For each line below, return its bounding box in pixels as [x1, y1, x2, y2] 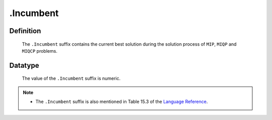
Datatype [9, 61, 39, 70]
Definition [9, 27, 41, 35]
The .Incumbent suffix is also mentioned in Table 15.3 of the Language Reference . [35, 98, 208, 105]
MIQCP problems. [22, 48, 57, 54]
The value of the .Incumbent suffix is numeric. [22, 75, 121, 81]
